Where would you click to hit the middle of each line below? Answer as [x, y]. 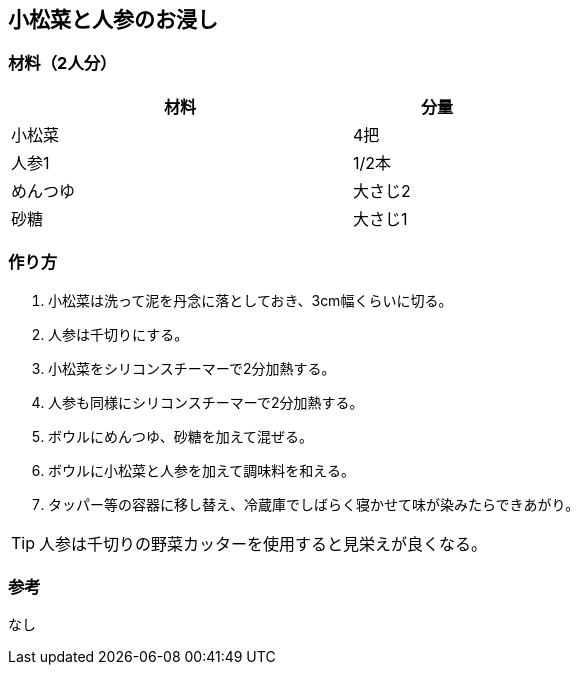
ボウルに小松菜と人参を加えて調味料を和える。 [201, 470]
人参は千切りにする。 [118, 334]
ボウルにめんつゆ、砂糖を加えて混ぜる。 [181, 436]
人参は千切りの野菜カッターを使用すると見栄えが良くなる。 [263, 543]
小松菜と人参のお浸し [113, 19]
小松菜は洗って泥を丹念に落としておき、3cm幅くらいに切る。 [250, 300]
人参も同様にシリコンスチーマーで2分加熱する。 [206, 402]
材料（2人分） [62, 63]
